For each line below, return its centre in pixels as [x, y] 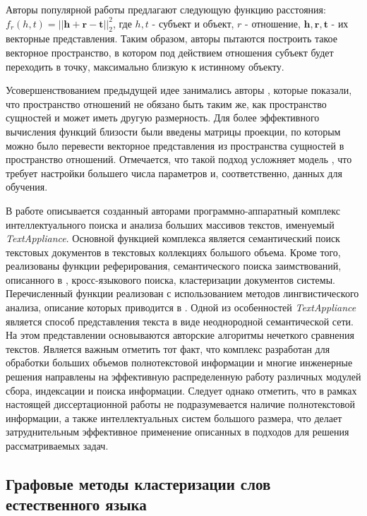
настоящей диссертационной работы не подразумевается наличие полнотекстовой [181, 404]
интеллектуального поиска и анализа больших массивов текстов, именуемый [170, 224]
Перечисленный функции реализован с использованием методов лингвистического [182, 293]
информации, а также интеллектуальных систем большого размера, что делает [174, 418]
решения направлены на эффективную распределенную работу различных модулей [183, 377]
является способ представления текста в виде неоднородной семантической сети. [180, 321]
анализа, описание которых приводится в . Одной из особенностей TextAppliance [181, 307]
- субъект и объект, [193, 23]
